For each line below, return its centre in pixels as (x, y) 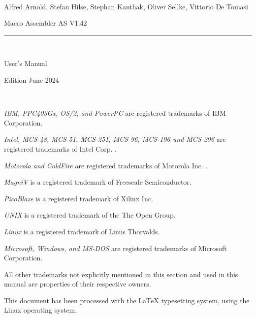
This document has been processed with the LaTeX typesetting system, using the (127, 300)
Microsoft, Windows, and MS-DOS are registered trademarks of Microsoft (115, 248)
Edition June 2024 (32, 79)
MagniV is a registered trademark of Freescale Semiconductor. (98, 182)
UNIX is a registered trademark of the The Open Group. (90, 215)
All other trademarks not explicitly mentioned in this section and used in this (121, 274)
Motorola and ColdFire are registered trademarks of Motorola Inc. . (106, 165)
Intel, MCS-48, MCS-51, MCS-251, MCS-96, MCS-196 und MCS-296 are (115, 139)
